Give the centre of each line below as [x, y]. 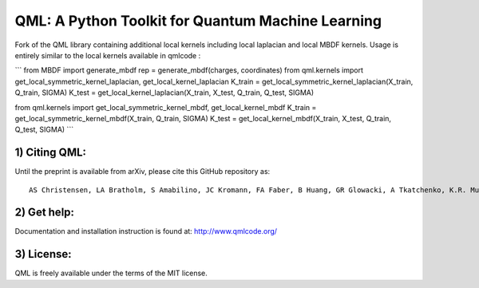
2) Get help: [45, 213]
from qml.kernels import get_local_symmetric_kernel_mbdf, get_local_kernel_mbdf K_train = [166, 107]
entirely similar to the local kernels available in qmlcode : [108, 55]
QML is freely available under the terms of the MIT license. [111, 273]
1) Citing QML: [51, 153]
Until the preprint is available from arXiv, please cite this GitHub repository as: [143, 172]
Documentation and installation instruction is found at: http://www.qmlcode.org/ [146, 231]
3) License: [43, 254]
